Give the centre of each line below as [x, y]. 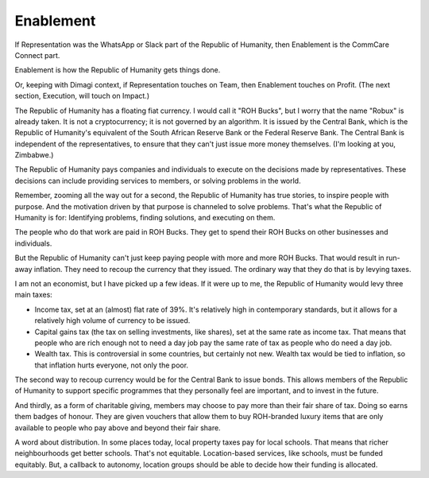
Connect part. [37, 55]
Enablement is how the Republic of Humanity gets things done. [118, 70]
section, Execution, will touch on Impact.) [82, 96]
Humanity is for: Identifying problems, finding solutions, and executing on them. [145, 218]
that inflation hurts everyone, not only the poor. [112, 365]
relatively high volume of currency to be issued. [112, 321]
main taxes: [34, 295]
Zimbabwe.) [34, 155]
